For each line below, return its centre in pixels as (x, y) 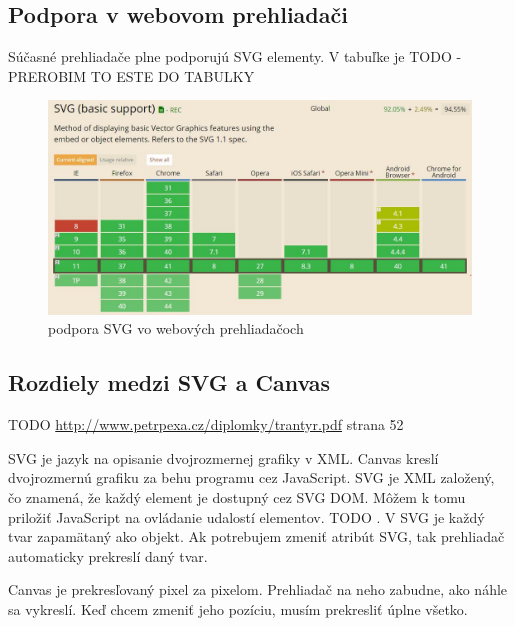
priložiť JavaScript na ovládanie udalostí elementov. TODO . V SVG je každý (246, 516)
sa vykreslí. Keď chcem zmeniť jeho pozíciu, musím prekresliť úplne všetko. (238, 609)
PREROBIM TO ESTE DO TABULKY (131, 75)
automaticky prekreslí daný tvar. (108, 555)
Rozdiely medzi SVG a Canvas (169, 382)
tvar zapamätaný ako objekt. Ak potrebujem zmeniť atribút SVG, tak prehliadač (256, 536)
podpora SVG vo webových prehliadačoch (176, 328)
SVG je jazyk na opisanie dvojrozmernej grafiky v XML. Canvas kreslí (223, 457)
